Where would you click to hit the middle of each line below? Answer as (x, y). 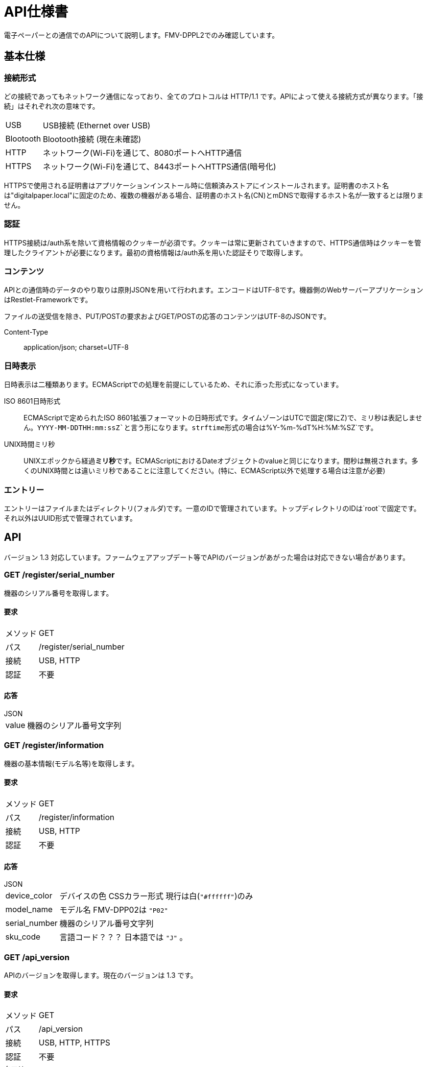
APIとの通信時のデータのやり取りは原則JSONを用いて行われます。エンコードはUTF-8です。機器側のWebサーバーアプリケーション (214, 290)
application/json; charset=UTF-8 (76, 347)
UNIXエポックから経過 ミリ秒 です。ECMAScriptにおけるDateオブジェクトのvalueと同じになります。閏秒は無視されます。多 (221, 461)
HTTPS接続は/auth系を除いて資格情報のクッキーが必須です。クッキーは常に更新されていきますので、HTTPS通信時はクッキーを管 (213, 242)
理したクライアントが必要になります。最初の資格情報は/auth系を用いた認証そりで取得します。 (155, 252)
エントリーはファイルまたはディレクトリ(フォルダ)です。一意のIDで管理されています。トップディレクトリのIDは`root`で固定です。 (212, 508)
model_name (29, 909)
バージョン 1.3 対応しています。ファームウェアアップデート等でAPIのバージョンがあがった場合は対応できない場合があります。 (207, 557)
